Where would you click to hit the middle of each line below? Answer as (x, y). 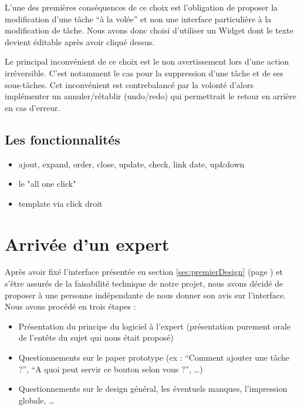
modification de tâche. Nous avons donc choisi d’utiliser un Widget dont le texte (149, 30)
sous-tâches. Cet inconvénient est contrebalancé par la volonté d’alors (129, 84)
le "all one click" (47, 184)
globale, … (36, 400)
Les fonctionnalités (62, 139)
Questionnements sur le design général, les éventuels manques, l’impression (153, 389)
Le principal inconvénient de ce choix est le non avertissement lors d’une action (147, 61)
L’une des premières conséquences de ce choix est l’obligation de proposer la (141, 7)
